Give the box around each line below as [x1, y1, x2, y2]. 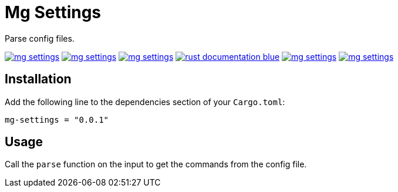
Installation [5, 72, 72, 87]
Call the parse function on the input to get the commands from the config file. [5, 159, 307, 170]
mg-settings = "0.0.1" [5, 114, 109, 124]
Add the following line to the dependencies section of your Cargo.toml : [5, 96, 285, 107]
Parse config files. [5, 33, 75, 43]
